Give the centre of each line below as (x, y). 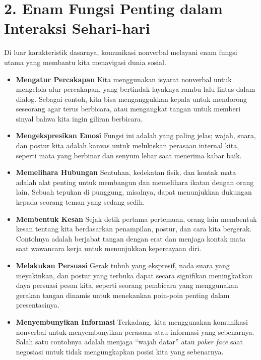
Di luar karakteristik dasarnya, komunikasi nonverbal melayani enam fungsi (121, 52)
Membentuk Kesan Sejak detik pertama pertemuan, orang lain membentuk (136, 219)
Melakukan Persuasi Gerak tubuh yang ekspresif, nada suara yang (123, 265)
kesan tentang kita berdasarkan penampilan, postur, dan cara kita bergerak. (134, 229)
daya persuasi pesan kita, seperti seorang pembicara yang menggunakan (127, 285)
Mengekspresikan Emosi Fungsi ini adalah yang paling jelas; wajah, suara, (136, 135)
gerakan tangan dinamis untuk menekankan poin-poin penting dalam (123, 295)
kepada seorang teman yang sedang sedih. (80, 202)
